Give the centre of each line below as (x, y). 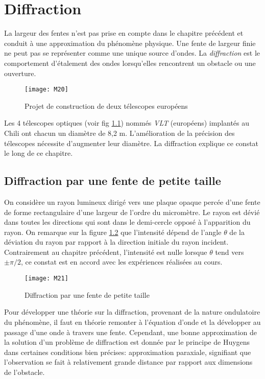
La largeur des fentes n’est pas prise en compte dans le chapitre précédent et (124, 33)
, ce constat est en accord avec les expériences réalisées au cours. (122, 262)
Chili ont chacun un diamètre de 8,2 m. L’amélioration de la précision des (119, 133)
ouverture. (20, 73)
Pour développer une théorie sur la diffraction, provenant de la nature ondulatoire (132, 312)
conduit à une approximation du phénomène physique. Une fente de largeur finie (130, 43)
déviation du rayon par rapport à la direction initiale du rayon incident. (116, 242)
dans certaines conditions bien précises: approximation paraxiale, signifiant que (128, 352)
